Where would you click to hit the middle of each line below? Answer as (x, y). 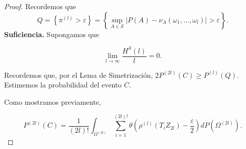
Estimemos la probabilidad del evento (63, 85)
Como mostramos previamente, (53, 101)
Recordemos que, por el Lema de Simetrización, (79, 74)
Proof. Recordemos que (40, 6)
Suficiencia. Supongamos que (52, 34)
